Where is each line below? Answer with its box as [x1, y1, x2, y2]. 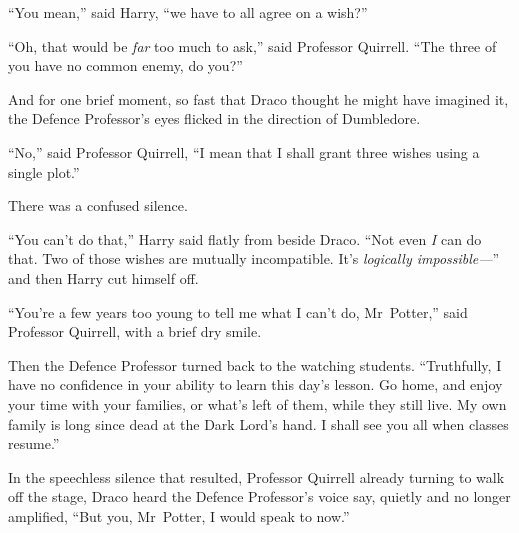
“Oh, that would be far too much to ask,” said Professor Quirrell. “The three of [8, 35, 497, 56]
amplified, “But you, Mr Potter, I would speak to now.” [8, 505, 350, 526]
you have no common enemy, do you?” [8, 55, 243, 76]
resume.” [8, 433, 60, 454]
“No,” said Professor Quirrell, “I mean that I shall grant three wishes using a [8, 141, 480, 162]
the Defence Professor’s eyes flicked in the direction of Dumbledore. [8, 108, 421, 129]
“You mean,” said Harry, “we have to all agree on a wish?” [8, 2, 368, 22]
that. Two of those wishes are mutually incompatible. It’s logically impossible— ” [8, 248, 500, 269]
